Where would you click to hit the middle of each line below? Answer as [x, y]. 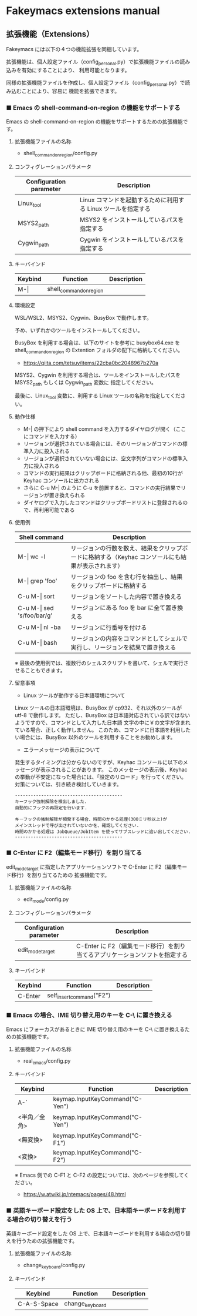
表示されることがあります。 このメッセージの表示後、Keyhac [114, 770]
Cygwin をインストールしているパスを [132, 239]
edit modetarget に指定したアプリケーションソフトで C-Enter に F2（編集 [91, 867]
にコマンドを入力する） [52, 437]
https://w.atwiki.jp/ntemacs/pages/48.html [74, 1194]
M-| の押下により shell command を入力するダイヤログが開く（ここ [105, 429]
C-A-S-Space [38, 1304]
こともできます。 [45, 671]
